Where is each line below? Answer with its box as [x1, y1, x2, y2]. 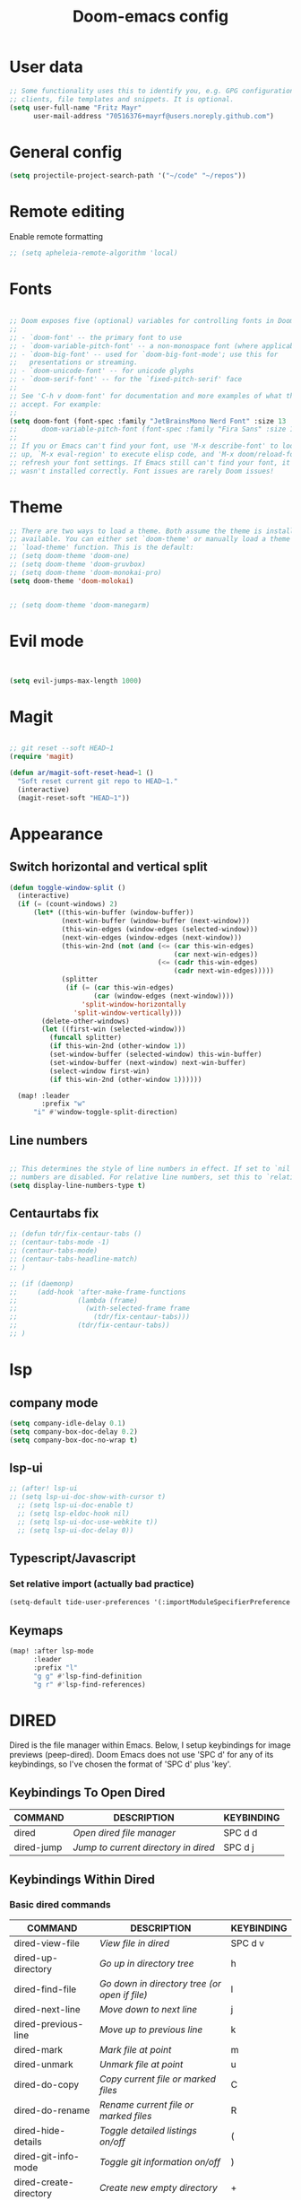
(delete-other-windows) [41, 1017, 130, 1026]
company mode [9, 1395, 99, 1410]
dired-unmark [13, 2057, 73, 2070]
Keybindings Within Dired [9, 1872, 155, 1887]
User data [9, 57, 83, 77]
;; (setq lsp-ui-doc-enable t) [17, 1501, 134, 1510]
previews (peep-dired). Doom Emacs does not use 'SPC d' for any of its [9, 1750, 274, 1760]
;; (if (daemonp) [9, 1279, 74, 1288]
